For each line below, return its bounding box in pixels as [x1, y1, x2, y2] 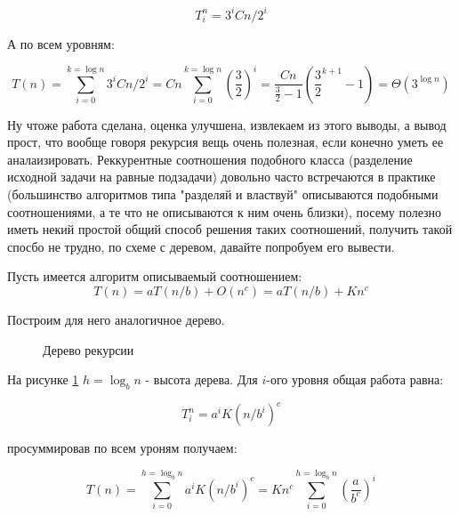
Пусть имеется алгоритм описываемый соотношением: [7, 267, 302, 286]
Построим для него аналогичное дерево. [7, 310, 225, 328]
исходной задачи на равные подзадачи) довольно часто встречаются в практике [7, 167, 436, 186]
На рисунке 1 [7, 370, 79, 389]
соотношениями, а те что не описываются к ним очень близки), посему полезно [7, 202, 442, 221]
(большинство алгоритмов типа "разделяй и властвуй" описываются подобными [7, 184, 439, 203]
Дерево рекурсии [43, 340, 134, 359]
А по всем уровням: [7, 34, 115, 52]
